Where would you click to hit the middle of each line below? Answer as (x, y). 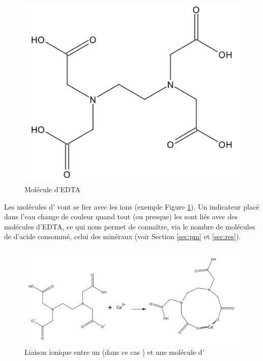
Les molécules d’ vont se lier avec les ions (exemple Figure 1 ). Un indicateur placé (132, 206)
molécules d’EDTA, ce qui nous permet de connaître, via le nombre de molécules (130, 226)
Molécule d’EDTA (53, 189)
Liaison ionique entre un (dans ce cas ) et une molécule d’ (114, 352)
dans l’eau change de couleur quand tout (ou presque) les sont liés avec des (121, 216)
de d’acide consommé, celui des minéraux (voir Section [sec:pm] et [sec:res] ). (123, 236)
